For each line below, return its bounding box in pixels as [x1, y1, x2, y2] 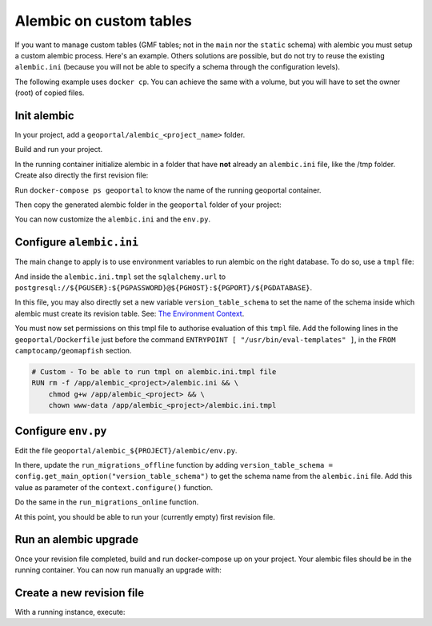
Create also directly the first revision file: [14, 170, 149, 180]
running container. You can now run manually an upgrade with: [14, 564, 222, 575]
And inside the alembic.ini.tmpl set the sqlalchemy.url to [14, 272, 226, 281]
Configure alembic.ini [14, 236, 139, 249]
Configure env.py [14, 424, 107, 437]
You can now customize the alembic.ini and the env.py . [14, 214, 211, 224]
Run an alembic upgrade [14, 532, 139, 547]
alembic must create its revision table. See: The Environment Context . [14, 309, 245, 318]
